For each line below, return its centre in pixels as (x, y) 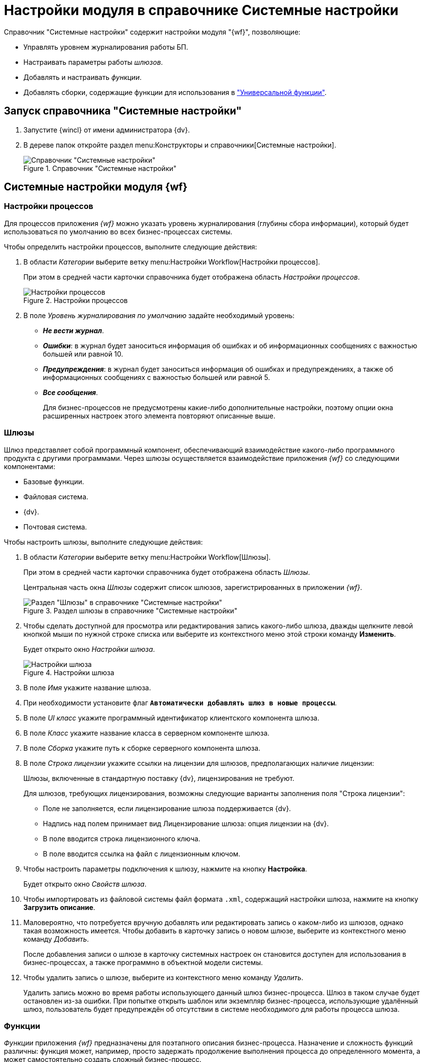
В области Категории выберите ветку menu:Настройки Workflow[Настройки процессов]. (172, 262)
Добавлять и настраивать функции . (83, 77)
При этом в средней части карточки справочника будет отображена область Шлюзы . (167, 572)
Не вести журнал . (74, 330)
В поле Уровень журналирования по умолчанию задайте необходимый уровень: (159, 315)
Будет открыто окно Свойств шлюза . (85, 884)
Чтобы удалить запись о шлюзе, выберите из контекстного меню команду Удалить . (164, 977)
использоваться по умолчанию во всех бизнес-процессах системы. (118, 231)
